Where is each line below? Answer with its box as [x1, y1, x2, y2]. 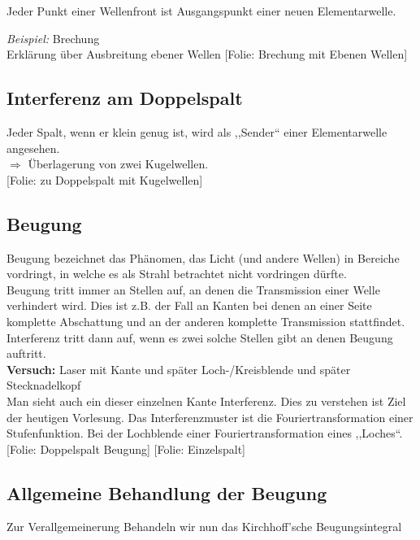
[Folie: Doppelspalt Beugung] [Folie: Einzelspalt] [6, 440, 246, 457]
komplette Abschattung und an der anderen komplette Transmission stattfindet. [6, 312, 405, 329]
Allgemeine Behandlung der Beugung [6, 480, 327, 505]
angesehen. [6, 139, 60, 156]
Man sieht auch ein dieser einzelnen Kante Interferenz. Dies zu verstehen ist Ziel [6, 392, 406, 409]
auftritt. [6, 345, 46, 362]
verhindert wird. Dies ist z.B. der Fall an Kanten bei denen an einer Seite [6, 297, 372, 314]
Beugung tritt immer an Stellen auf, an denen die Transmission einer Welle [6, 281, 380, 298]
